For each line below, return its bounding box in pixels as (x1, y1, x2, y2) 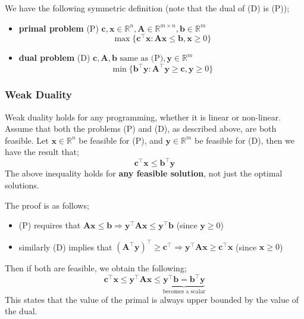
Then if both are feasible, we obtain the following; (5, 262, 187, 274)
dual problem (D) (18, 51, 90, 64)
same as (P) (120, 54, 164, 63)
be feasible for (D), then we (195, 134, 294, 146)
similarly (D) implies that (18, 240, 112, 253)
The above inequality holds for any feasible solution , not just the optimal (5, 167, 283, 179)
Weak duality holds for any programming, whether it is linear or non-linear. (5, 110, 281, 123)
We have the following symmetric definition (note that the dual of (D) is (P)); (5, 2, 290, 14)
